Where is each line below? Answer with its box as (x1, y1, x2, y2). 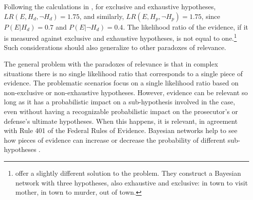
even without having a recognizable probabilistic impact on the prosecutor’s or (4, 106, 238, 116)
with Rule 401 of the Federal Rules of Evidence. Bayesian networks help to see (4, 125, 237, 135)
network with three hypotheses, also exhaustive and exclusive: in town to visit (15, 177, 248, 187)
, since (201, 11, 220, 21)
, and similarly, (79, 11, 124, 21)
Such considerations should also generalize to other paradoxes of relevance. (4, 42, 226, 52)
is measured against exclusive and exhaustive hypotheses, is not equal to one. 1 (4, 32, 237, 43)
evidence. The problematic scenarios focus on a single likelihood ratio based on (4, 78, 239, 88)
